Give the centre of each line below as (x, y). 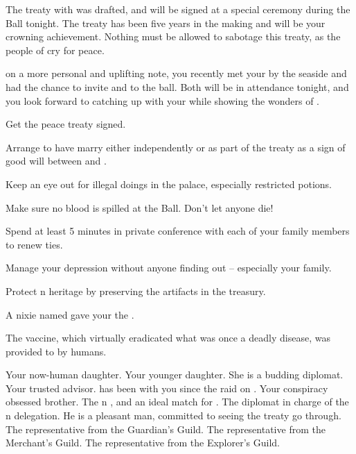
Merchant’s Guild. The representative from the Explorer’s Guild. (143, 443)
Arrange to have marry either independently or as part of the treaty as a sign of (176, 147)
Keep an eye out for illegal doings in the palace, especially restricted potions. (169, 184)
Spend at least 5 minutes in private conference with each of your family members (178, 231)
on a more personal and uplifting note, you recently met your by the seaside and (176, 73)
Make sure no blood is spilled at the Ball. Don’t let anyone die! (140, 207)
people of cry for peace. (55, 50)
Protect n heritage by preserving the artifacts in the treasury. (136, 291)
